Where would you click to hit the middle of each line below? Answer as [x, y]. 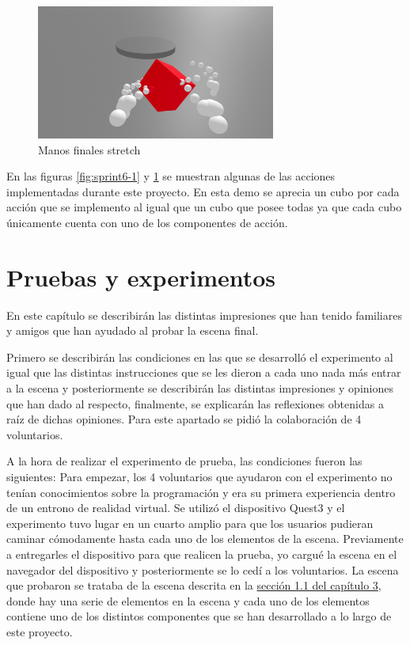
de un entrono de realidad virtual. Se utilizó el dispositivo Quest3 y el [176, 508]
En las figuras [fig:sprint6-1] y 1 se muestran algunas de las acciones [171, 176]
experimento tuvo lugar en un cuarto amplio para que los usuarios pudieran [190, 523]
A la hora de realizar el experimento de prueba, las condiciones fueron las [184, 461]
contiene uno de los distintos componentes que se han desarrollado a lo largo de [199, 616]
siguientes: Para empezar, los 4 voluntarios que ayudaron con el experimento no [199, 476]
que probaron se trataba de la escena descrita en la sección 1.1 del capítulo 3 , [194, 585]
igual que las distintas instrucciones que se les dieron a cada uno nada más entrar [204, 372]
